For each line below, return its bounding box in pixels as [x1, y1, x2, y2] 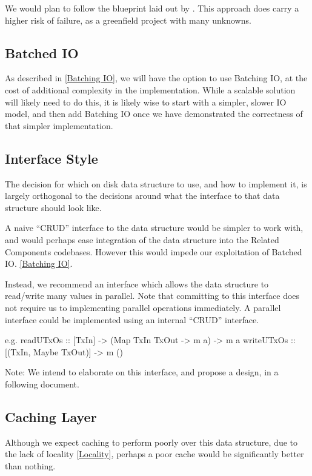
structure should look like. [5, 201, 102, 213]
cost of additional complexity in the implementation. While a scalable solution [5, 83, 296, 96]
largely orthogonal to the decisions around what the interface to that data [5, 189, 280, 202]
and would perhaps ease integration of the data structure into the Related [5, 233, 279, 246]
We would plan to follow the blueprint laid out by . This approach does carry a [5, 2, 299, 14]
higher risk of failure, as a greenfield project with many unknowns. [5, 13, 251, 26]
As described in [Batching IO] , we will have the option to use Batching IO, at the [5, 72, 308, 84]
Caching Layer [5, 407, 97, 426]
